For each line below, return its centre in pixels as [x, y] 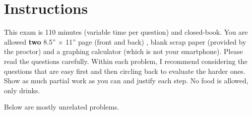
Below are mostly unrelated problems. [62, 107]
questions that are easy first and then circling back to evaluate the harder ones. [125, 71]
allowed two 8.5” [30, 41]
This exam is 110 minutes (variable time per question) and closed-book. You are [126, 32]
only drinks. [22, 90]
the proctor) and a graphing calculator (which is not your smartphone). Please [124, 51]
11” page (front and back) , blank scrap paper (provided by [156, 41]
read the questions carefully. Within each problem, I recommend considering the [126, 61]
